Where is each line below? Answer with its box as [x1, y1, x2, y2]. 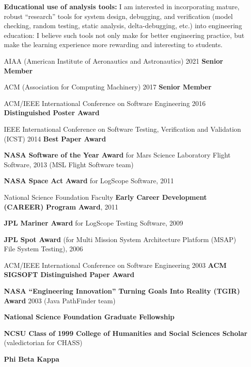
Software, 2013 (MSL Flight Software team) [4, 159, 134, 169]
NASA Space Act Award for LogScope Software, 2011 [4, 175, 174, 186]
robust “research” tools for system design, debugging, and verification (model [4, 11, 233, 21]
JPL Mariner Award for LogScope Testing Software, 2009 [4, 218, 183, 228]
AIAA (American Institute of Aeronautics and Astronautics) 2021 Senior [4, 55, 223, 66]
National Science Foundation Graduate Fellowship [4, 312, 175, 322]
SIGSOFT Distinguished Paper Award [4, 269, 135, 280]
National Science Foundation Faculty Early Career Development [4, 192, 207, 202]
